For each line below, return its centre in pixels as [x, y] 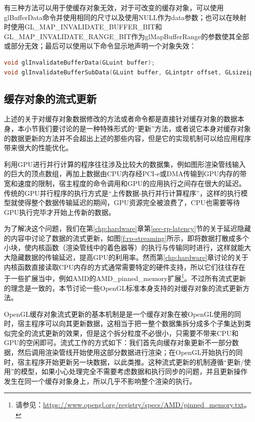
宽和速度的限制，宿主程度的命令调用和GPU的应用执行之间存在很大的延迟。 [125, 183]
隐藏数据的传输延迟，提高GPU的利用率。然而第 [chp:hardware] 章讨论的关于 [129, 257]
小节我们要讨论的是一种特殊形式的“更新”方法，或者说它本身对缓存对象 [138, 128]
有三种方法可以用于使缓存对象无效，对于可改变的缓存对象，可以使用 [114, 7]
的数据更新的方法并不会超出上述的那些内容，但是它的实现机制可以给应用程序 [127, 138]
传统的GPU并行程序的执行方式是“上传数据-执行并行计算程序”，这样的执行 [122, 193]
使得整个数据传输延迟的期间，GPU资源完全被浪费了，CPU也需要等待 [129, 202]
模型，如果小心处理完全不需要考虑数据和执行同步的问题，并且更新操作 [134, 371]
